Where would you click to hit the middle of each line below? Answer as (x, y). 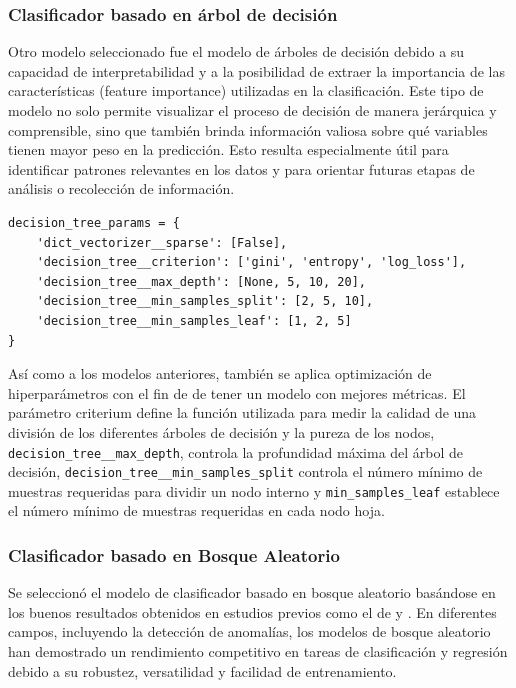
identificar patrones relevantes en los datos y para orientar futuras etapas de (241, 168)
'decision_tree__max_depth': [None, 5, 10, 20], (201, 281)
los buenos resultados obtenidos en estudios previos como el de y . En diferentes (252, 611)
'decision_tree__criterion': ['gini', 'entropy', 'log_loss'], (251, 262)
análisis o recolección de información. (121, 188)
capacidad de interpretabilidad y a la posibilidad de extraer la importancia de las (257, 70)
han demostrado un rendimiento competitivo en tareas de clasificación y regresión (258, 651)
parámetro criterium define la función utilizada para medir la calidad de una (242, 412)
